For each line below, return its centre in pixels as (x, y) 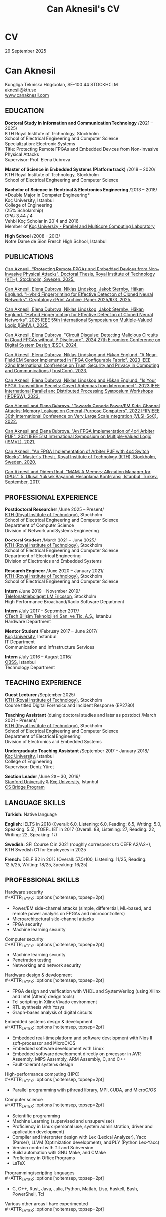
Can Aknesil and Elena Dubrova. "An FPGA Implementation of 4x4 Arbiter (80, 431)
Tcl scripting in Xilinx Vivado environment (55, 1002)
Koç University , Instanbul (30, 637)
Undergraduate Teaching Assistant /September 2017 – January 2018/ (77, 751)
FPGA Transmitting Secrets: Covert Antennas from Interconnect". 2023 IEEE (83, 385)
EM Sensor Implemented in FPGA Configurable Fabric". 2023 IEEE (83, 360)
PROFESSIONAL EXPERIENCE (52, 497)
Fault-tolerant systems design (43, 1064)
